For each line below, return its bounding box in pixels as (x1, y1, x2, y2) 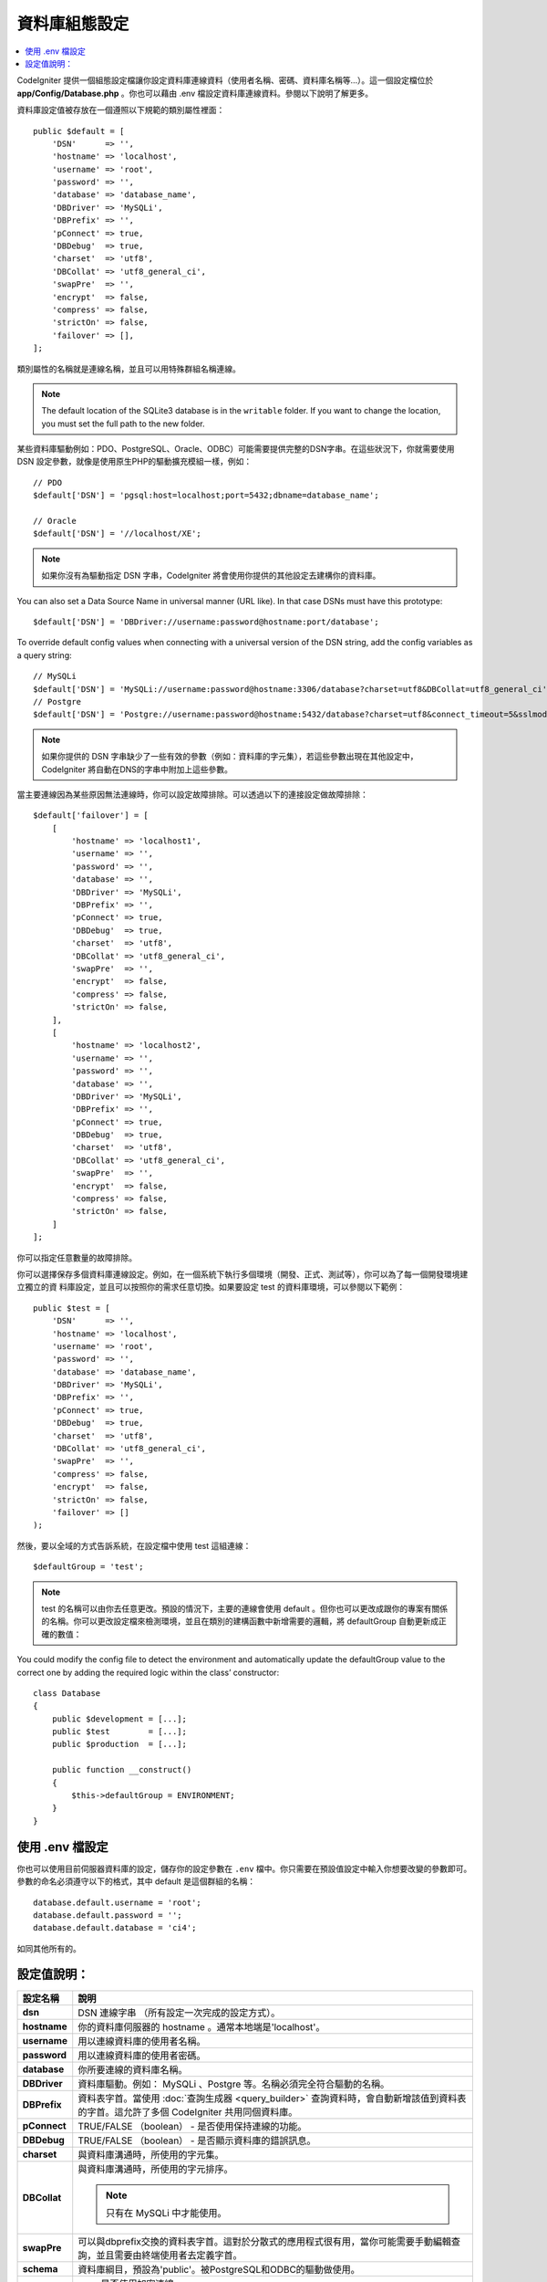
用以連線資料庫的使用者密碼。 (77, 2049, 206, 2062)
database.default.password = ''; (33, 1910, 182, 1921)
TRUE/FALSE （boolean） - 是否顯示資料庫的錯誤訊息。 (77, 2134, 316, 2147)
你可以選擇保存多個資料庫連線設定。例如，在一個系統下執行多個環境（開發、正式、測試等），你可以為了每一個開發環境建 (16, 1269, 469, 1280)
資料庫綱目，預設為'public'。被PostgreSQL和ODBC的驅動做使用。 (77, 2263, 360, 2276)
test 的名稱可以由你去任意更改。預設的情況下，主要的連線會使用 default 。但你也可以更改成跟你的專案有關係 (41, 1603, 449, 1614)
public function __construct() (51, 1764, 192, 1775)
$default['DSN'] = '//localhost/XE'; (33, 529, 202, 539)
